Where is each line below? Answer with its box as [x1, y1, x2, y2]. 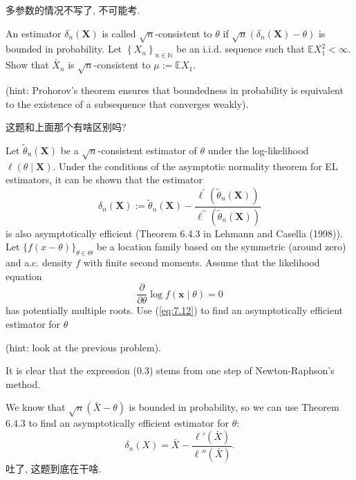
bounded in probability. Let [6, 41, 122, 56]
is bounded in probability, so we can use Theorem [129, 400, 339, 414]
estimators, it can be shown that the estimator [6, 172, 203, 187]
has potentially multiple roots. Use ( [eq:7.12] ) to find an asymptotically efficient [6, 303, 344, 317]
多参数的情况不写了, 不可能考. [6, 3, 140, 17]
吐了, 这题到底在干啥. [6, 461, 102, 475]
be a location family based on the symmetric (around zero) [96, 239, 346, 254]
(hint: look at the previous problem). [6, 340, 161, 354]
